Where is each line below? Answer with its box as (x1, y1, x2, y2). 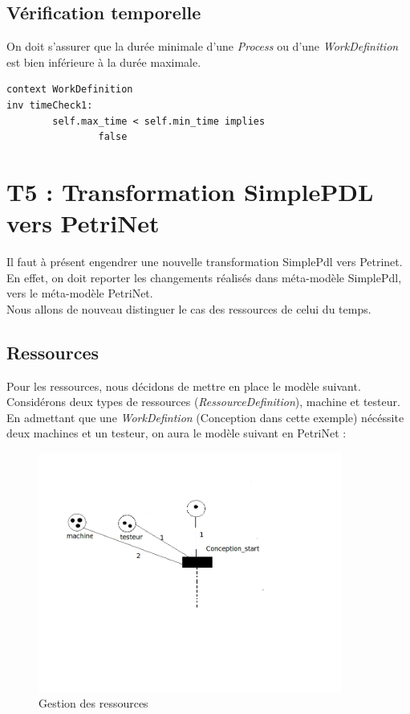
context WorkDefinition (6, 84, 133, 96)
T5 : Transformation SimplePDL (6, 174, 374, 207)
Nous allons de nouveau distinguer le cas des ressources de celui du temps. (6, 300, 371, 317)
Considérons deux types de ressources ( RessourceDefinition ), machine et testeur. (6, 393, 400, 410)
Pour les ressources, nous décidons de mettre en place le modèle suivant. (6, 377, 361, 394)
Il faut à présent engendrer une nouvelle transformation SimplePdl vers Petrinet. (6, 253, 403, 270)
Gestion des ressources (39, 695, 148, 712)
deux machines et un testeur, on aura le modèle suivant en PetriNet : (6, 425, 347, 441)
